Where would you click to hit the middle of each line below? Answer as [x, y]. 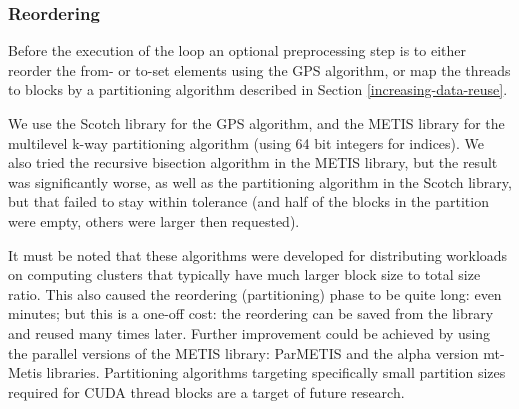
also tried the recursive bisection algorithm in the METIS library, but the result [253, 162]
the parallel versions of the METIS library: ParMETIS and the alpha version [243, 352]
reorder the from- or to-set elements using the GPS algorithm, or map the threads [259, 69]
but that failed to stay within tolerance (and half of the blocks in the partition [248, 201]
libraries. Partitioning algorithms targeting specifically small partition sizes [276, 372]
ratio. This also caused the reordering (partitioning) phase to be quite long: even [255, 293]
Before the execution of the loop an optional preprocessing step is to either [237, 50]
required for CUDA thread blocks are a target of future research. [206, 391]
